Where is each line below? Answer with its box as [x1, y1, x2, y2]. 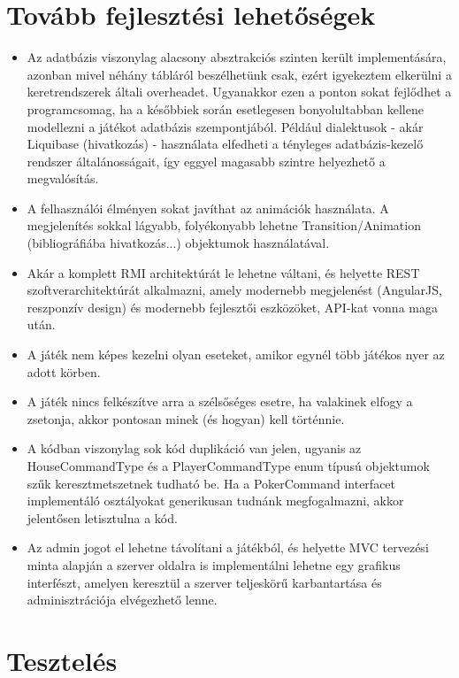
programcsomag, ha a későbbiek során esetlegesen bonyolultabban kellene [27, 99, 424, 118]
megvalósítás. [27, 169, 99, 188]
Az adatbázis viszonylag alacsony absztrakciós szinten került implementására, [27, 48, 447, 66]
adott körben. [27, 362, 101, 381]
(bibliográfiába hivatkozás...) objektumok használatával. [27, 234, 330, 252]
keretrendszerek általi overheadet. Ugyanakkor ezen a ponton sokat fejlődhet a [27, 82, 452, 101]
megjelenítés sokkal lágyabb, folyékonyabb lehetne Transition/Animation [27, 216, 421, 235]
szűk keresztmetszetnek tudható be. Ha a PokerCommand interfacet [27, 474, 396, 492]
